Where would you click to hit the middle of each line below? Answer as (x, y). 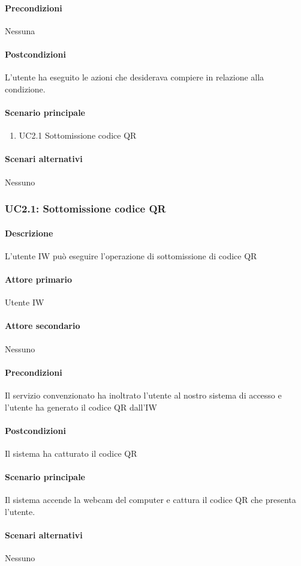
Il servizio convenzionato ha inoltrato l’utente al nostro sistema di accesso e (143, 395)
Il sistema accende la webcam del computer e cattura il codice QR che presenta (150, 500)
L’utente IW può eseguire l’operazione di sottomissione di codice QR (131, 255)
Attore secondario (43, 326)
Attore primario (39, 279)
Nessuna (20, 30)
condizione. (25, 89)
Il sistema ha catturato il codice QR (71, 453)
